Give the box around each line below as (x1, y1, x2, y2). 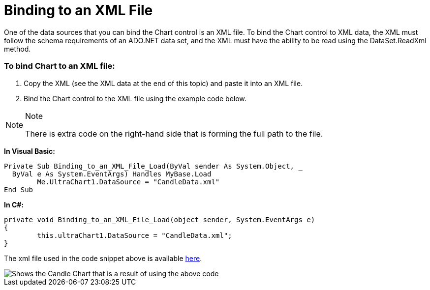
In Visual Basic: (4, 146, 55, 155)
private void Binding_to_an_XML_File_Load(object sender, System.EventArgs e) (4, 215, 315, 224)
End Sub (4, 185, 33, 194)
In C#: (4, 200, 24, 209)
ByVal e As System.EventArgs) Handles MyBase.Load (12, 170, 212, 178)
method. (4, 44, 31, 53)
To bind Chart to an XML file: (4, 61, 115, 71)
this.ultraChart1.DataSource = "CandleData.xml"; (37, 231, 232, 239)
